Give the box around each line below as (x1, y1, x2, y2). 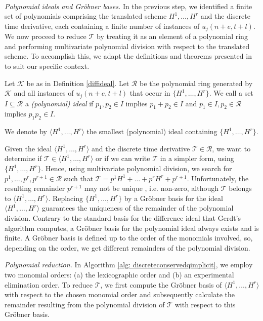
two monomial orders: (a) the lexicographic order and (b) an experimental (5, 269, 234, 279)
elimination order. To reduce (5, 279, 93, 290)
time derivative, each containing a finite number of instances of (5, 20, 200, 31)
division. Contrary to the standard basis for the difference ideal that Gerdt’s (5, 213, 241, 223)
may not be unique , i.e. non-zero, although (84, 183, 219, 193)
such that (64, 173, 94, 183)
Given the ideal (5, 143, 52, 153)
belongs (229, 183, 252, 193)
